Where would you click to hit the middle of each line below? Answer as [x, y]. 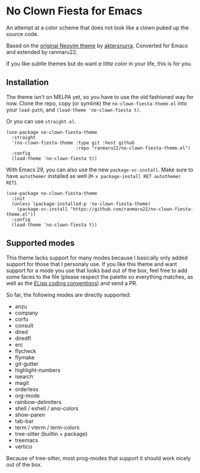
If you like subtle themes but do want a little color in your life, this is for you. [99, 64]
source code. [22, 34]
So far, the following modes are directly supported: [69, 294]
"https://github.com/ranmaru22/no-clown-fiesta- [132, 209]
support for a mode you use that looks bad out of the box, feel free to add [97, 270]
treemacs [27, 440]
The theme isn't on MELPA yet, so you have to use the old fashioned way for [100, 97]
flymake [24, 357]
